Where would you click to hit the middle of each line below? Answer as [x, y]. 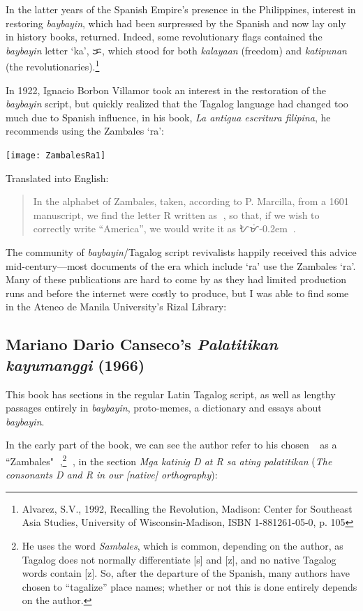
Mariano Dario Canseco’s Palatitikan [142, 344]
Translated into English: [57, 178]
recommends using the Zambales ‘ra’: [85, 131]
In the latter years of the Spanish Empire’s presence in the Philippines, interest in [181, 9]
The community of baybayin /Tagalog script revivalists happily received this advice [181, 252]
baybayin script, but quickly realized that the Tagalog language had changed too [177, 104]
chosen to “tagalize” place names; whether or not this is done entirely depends [190, 586]
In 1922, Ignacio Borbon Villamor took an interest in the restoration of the [166, 90]
